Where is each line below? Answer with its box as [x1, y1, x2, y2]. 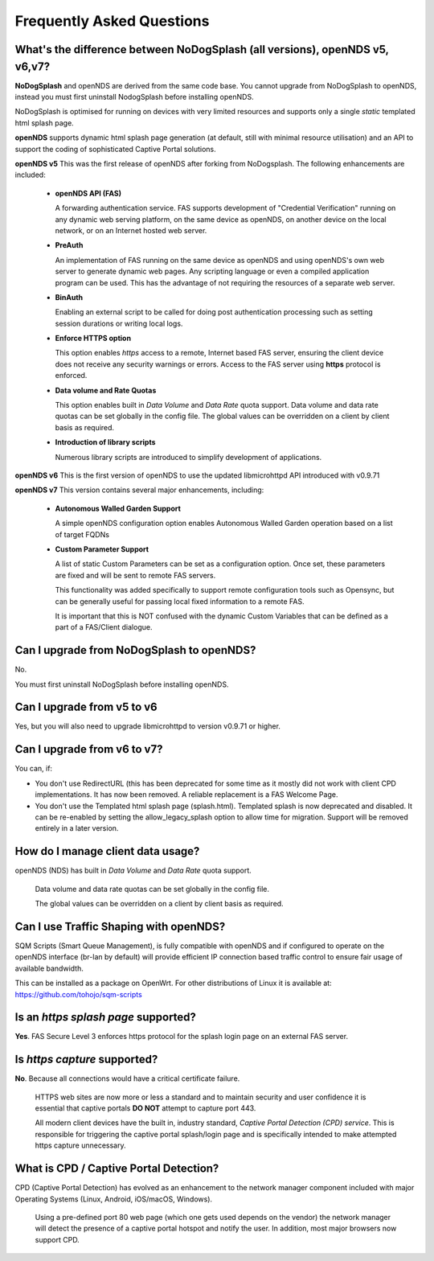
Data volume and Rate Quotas [55, 385, 157, 395]
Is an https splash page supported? [14, 1010, 197, 1025]
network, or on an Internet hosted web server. [55, 225, 207, 235]
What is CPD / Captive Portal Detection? [14, 1162, 219, 1176]
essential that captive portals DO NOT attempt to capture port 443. [35, 1103, 256, 1113]
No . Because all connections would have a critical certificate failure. [14, 1074, 240, 1083]
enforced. [55, 371, 88, 380]
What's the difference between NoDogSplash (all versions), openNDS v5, [14, 43, 389, 56]
